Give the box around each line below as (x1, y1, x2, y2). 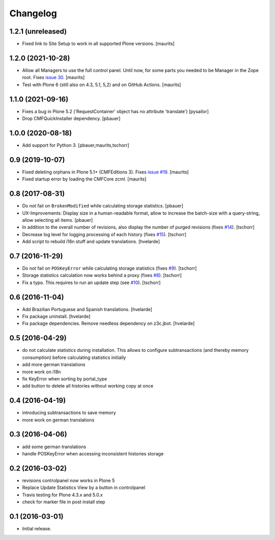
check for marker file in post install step (22, 499, 105, 505)
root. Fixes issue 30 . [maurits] (22, 74, 85, 81)
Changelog (9, 8, 57, 19)
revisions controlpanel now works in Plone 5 (22, 477, 115, 483)
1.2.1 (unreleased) (9, 27, 67, 36)
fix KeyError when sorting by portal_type (22, 375, 107, 382)
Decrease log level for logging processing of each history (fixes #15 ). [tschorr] (22, 231, 187, 237)
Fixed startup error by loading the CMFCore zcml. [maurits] (22, 176, 147, 182)
